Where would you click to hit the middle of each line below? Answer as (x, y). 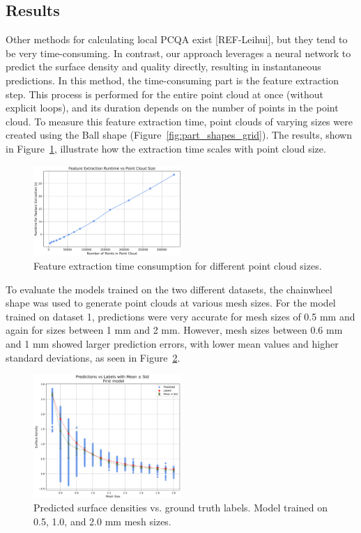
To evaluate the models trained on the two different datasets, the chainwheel (169, 289)
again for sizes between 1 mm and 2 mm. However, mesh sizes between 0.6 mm (174, 330)
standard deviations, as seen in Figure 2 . (93, 357)
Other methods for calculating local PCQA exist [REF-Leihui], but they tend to (177, 39)
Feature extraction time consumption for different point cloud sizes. (178, 265)
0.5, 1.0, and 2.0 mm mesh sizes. (102, 521)
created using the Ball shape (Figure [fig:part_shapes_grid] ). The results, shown (179, 135)
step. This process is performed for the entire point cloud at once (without (164, 94)
